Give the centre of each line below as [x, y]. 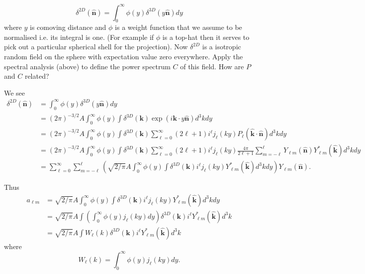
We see [15, 92]
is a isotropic [222, 47]
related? [37, 76]
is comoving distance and [68, 27]
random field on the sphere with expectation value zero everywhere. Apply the [124, 57]
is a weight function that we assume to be [179, 27]
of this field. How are [212, 66]
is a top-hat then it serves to [206, 37]
